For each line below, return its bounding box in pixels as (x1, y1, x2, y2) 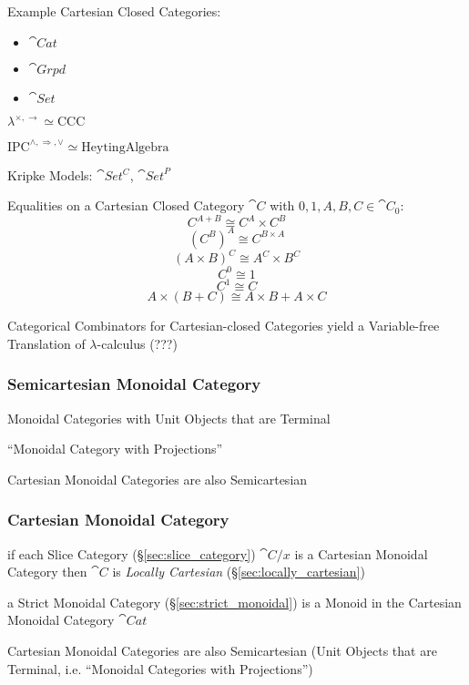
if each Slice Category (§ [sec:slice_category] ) (7, 544, 256, 563)
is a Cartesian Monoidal (294, 544, 428, 563)
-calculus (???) (97, 333, 178, 353)
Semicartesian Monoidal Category (7, 373, 261, 395)
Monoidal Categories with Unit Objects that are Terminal (7, 408, 331, 427)
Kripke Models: (7, 165, 93, 184)
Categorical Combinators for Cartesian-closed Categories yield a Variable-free (7, 316, 440, 335)
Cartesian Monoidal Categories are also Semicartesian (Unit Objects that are (7, 641, 437, 660)
